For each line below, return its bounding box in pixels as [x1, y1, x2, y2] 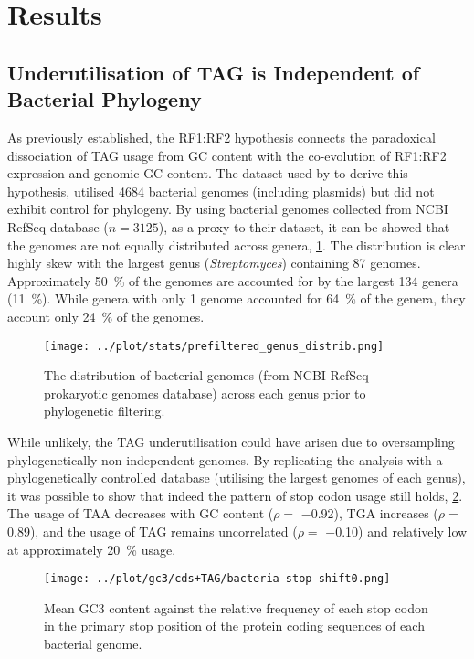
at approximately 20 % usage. [7, 539, 176, 558]
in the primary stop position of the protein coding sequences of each [44, 616, 425, 635]
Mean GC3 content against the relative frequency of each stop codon [44, 598, 428, 617]
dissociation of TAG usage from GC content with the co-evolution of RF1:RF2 [7, 145, 447, 165]
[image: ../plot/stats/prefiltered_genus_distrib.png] [44, 339, 384, 353]
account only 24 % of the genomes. [7, 306, 205, 325]
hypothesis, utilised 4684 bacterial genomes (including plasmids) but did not [7, 181, 435, 200]
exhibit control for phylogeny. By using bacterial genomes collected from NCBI [7, 199, 448, 218]
